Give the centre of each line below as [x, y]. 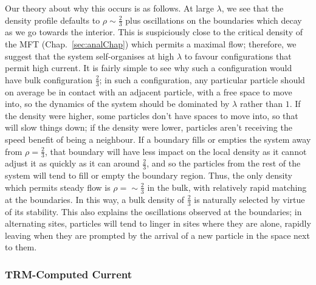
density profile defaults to [53, 20]
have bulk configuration [49, 79]
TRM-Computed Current [68, 274]
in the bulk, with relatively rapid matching [227, 187]
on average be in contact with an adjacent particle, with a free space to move [149, 91]
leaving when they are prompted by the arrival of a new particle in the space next [157, 235]
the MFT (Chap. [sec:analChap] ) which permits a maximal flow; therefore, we [151, 44]
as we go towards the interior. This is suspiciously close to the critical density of [154, 32]
